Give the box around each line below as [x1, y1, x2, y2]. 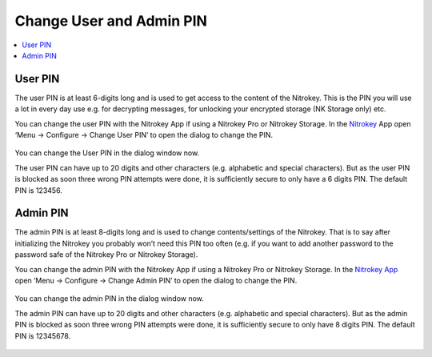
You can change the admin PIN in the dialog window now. [14, 294, 204, 303]
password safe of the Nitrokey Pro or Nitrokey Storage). [14, 250, 198, 259]
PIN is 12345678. [14, 331, 71, 340]
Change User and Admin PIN [14, 12, 208, 30]
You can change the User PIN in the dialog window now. [14, 148, 200, 158]
